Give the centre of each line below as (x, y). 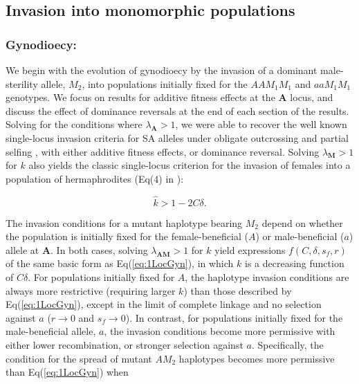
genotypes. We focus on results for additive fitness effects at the (140, 97)
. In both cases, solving (99, 249)
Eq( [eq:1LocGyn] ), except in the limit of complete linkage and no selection (164, 304)
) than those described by (238, 290)
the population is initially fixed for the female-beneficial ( (127, 236)
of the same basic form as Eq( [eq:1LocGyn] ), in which (120, 263)
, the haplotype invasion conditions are (267, 276)
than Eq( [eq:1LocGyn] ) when (67, 372)
